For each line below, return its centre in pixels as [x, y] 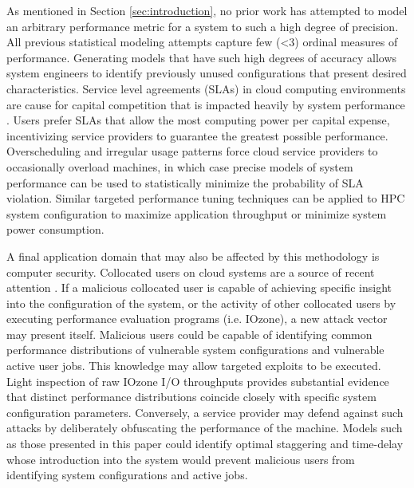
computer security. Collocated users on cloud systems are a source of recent [191, 272]
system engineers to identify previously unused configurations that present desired [207, 73]
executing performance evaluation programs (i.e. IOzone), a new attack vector [197, 319]
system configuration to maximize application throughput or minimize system [197, 213]
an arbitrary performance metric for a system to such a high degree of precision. [203, 26]
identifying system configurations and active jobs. [127, 475]
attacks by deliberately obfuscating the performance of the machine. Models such [205, 428]
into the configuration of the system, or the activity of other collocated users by [201, 303]
